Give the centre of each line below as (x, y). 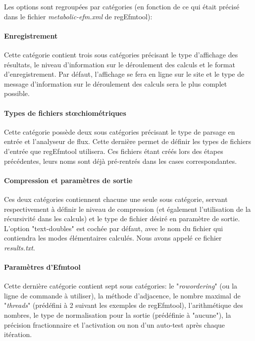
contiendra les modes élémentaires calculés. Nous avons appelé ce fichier (113, 238)
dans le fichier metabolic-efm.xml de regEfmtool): (78, 16)
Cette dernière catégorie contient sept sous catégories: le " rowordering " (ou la (121, 286)
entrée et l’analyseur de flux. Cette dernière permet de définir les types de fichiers (128, 141)
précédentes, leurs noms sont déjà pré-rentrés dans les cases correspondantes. (121, 161)
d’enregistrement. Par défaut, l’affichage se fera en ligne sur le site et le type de (124, 74)
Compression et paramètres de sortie (68, 180)
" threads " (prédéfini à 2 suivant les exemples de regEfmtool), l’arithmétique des (124, 305)
